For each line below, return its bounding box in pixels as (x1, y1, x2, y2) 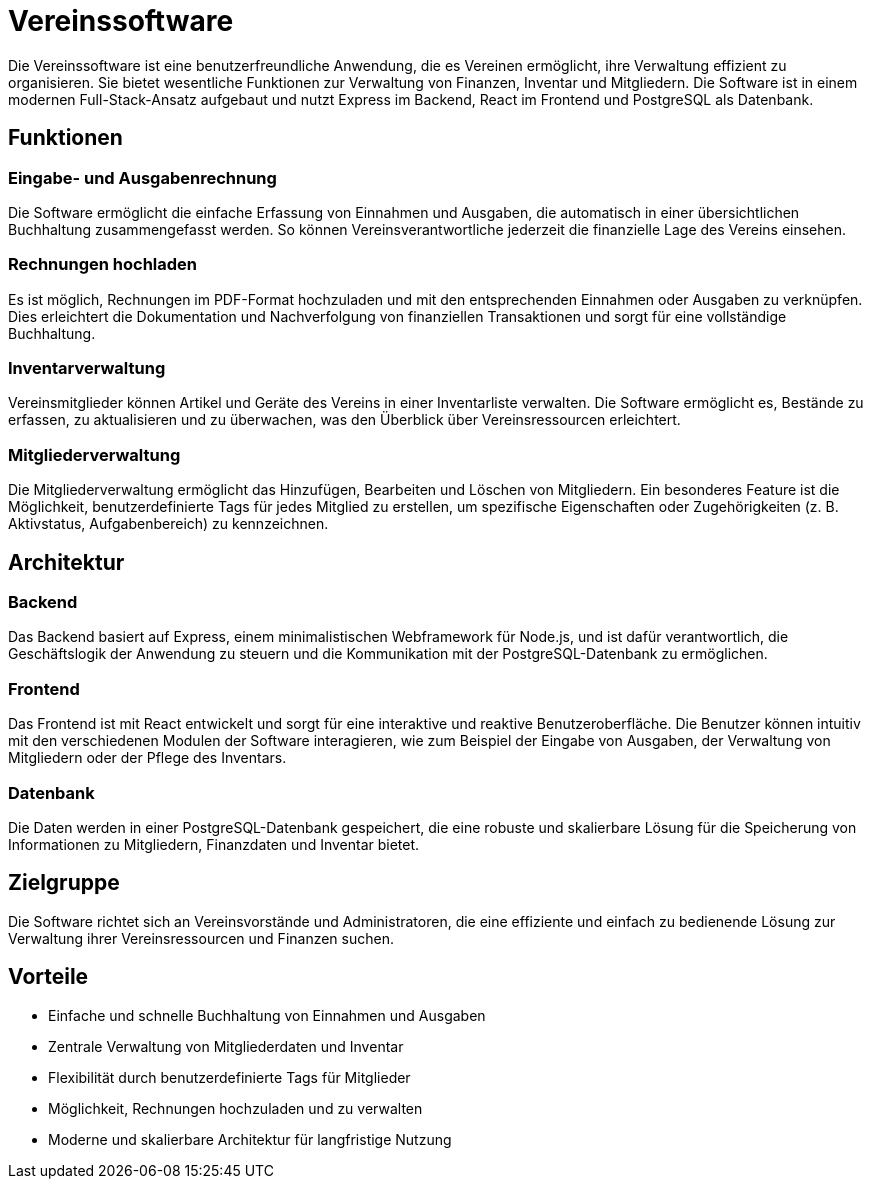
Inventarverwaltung (8, 358, 166, 379)
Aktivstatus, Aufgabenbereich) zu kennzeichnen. (8, 515, 329, 533)
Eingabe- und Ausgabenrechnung (8, 167, 277, 188)
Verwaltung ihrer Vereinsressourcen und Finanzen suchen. (8, 929, 394, 947)
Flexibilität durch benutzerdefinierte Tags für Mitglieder (48, 1068, 411, 1086)
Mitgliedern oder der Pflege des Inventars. (8, 749, 287, 767)
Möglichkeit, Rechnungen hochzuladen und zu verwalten (48, 1099, 423, 1117)
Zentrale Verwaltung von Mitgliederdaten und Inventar (48, 1037, 404, 1055)
